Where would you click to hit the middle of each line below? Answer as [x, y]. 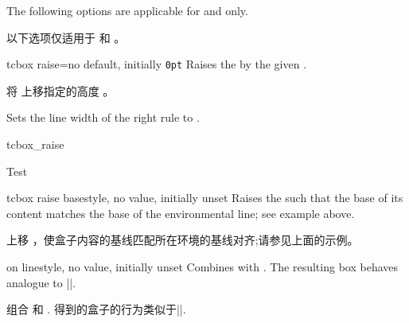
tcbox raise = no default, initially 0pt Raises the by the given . [157, 64]
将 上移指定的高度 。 [60, 90]
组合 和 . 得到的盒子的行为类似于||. [96, 309]
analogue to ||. [41, 282]
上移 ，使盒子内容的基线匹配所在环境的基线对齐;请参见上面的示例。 [183, 240]
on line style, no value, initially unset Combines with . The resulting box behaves [203, 267]
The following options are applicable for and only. [127, 10]
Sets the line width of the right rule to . [103, 117]
